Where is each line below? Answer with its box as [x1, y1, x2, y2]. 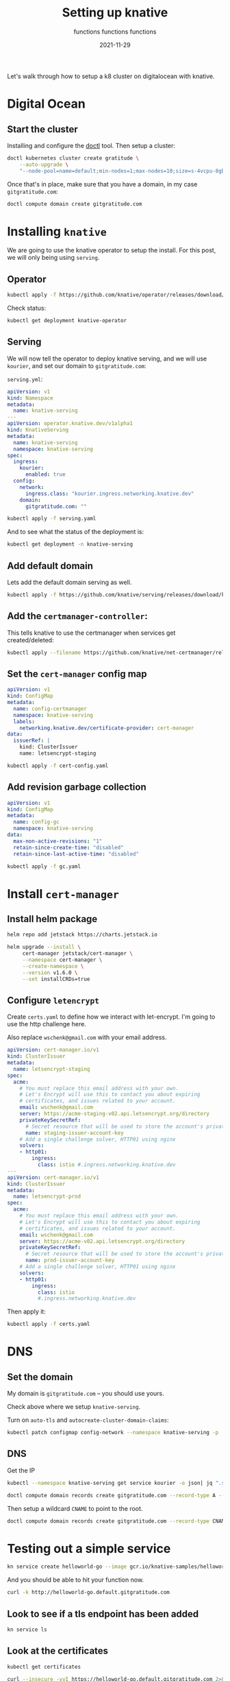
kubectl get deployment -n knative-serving [7, 541, 133, 548]
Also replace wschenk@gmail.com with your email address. [7, 1033, 167, 1041]
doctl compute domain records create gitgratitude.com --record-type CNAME [7, 1517, 228, 1525]
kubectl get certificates [7, 1663, 81, 1670]
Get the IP [7, 1466, 36, 1475]
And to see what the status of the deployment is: [7, 528, 144, 536]
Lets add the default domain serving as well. [7, 578, 132, 586]
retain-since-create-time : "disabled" [13, 844, 125, 851]
